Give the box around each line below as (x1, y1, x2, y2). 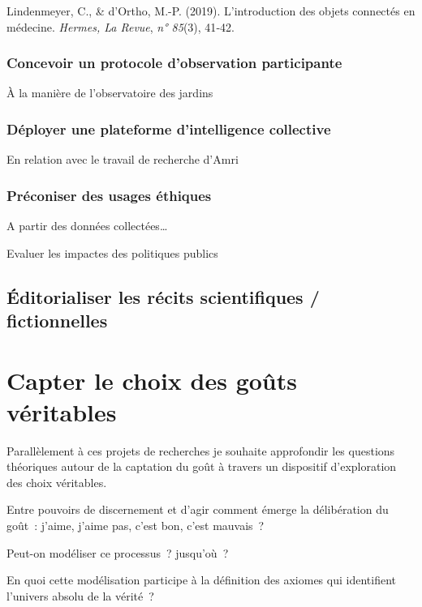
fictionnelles (6, 308, 108, 332)
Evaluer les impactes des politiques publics (6, 244, 218, 261)
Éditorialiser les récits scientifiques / (6, 284, 320, 309)
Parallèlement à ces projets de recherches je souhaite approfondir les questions (6, 442, 395, 459)
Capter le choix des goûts (6, 363, 297, 396)
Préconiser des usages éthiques (6, 185, 212, 205)
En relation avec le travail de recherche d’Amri (6, 151, 239, 168)
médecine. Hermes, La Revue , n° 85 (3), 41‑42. (6, 18, 235, 35)
